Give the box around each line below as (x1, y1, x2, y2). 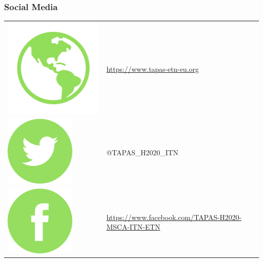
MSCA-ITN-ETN (106, 222, 160, 232)
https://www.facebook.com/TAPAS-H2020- (106, 211, 242, 222)
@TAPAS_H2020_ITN (106, 147, 179, 157)
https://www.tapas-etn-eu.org (106, 64, 199, 74)
